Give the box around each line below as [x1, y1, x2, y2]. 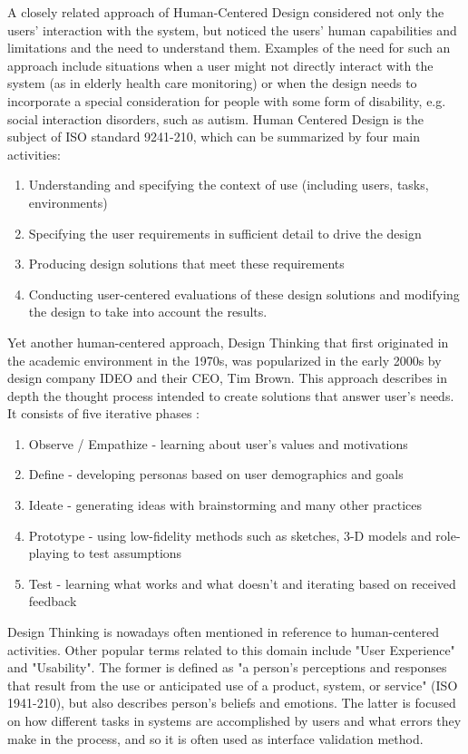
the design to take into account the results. [28, 302, 268, 321]
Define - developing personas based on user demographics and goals [28, 465, 404, 484]
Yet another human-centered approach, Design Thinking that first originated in [7, 332, 449, 351]
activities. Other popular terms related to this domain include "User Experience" [7, 640, 455, 659]
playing [28, 543, 70, 563]
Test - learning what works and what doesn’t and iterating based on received [28, 573, 456, 592]
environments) [28, 192, 108, 211]
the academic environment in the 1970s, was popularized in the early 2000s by [7, 350, 442, 369]
